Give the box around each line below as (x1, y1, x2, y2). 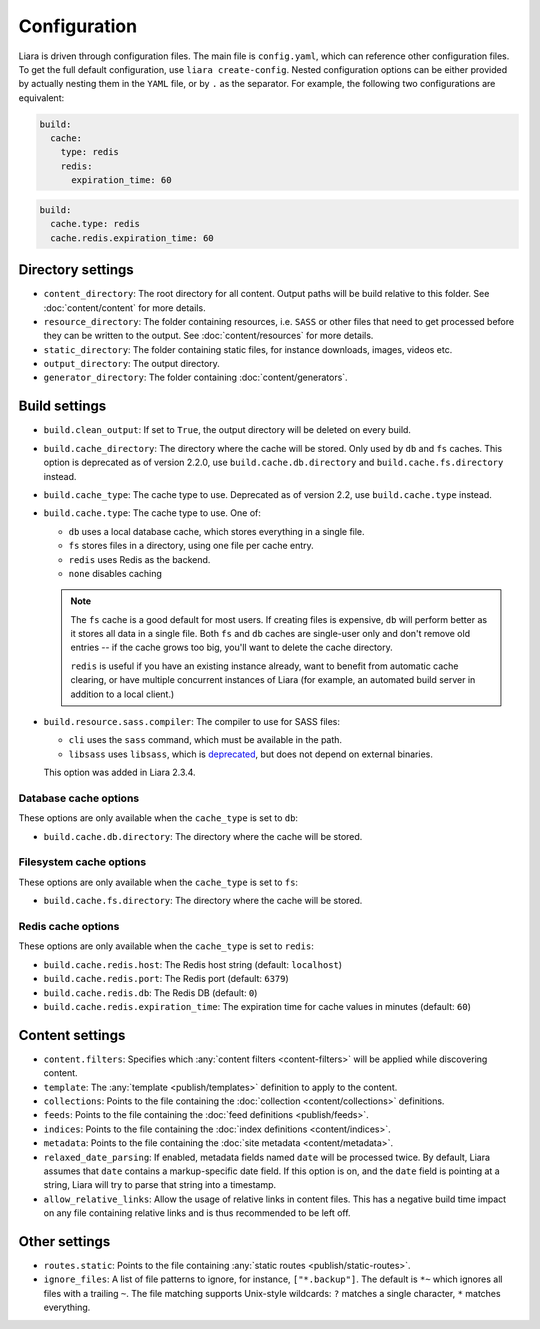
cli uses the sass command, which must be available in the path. (68, 734, 343, 746)
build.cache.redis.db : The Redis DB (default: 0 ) (43, 986, 258, 999)
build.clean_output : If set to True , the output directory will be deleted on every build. (43, 424, 412, 436)
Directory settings (18, 261, 134, 279)
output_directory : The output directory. (43, 358, 220, 370)
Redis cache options (18, 920, 120, 934)
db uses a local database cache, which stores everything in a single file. (68, 525, 365, 537)
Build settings (18, 398, 107, 415)
